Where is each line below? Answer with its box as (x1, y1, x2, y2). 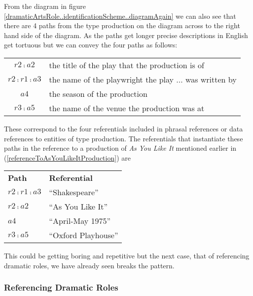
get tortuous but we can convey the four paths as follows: (4, 40, 178, 50)
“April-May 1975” (49, 215, 111, 227)
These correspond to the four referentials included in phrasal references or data (4, 123, 243, 133)
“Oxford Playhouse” (49, 229, 118, 241)
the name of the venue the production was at (49, 102, 205, 114)
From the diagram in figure (4, 1, 86, 11)
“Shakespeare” (49, 186, 99, 198)
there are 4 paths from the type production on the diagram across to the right (4, 20, 240, 31)
